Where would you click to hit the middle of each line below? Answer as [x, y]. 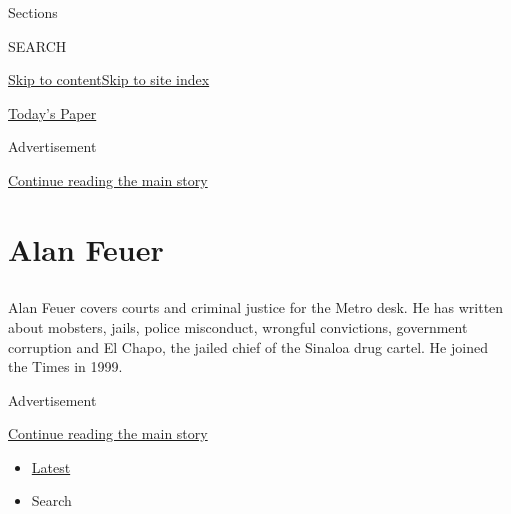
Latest [51, 466]
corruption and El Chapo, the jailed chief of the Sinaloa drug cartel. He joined [248, 346]
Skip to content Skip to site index [109, 79]
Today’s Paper [52, 112]
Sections [33, 12]
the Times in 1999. [65, 366]
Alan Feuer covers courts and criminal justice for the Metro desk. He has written [256, 307]
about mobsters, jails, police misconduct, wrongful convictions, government [238, 326]
